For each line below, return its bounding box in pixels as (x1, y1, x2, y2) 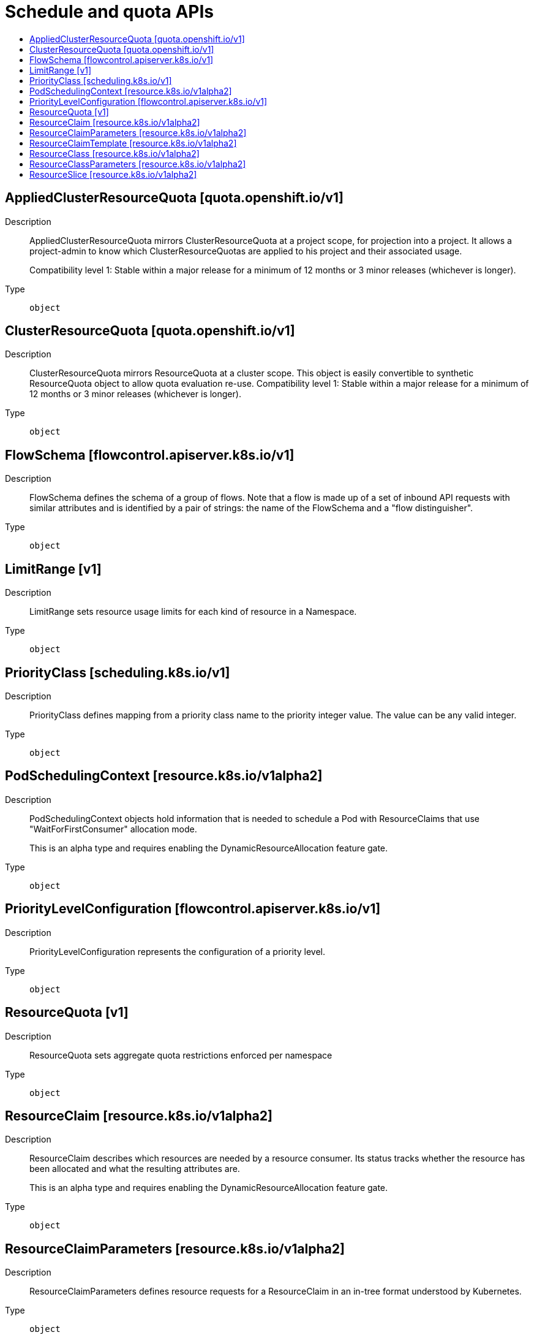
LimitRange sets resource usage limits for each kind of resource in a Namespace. (29, 606, 357, 617)
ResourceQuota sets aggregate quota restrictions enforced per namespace (29, 1049, 333, 1060)
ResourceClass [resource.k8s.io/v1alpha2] (29, 148, 200, 159)
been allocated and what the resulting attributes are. (29, 1163, 240, 1174)
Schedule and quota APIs (5, 1, 214, 22)
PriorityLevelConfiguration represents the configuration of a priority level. (29, 946, 326, 957)
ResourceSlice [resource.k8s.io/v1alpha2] (29, 169, 197, 180)
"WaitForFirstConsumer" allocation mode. (29, 823, 197, 834)
